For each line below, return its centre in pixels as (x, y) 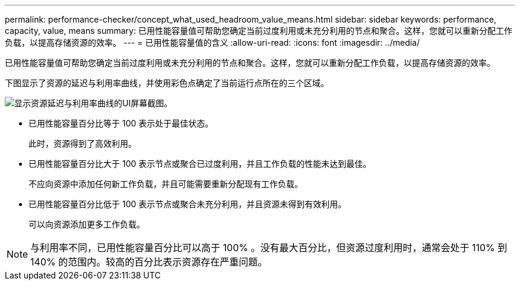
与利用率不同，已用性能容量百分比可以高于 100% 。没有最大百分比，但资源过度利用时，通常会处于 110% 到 (269, 248)
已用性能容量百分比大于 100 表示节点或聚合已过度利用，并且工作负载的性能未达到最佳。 (200, 164)
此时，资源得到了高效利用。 (83, 143)
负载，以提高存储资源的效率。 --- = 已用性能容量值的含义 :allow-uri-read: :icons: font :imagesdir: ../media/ (213, 42)
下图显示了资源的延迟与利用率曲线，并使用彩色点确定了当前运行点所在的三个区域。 (167, 83)
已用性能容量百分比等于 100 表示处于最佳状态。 (121, 123)
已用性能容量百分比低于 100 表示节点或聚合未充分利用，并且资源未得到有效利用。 (188, 204)
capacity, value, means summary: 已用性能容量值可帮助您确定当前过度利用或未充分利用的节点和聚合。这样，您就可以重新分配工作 (259, 31)
